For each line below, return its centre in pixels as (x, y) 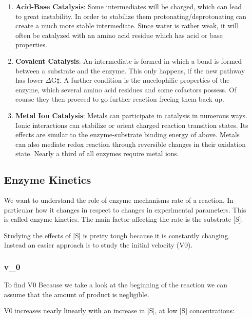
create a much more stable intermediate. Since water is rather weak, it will (127, 26)
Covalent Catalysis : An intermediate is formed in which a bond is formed (129, 61)
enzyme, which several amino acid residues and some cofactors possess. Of (126, 89)
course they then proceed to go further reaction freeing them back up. (120, 99)
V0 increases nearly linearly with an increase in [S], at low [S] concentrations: (119, 310)
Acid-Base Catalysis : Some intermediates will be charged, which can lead (128, 6)
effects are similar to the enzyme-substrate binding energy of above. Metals (127, 134)
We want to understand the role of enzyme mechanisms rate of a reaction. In (119, 200)
